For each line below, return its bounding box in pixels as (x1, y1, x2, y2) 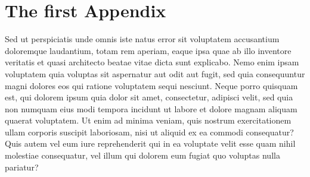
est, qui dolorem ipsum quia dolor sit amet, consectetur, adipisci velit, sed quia (5, 91, 293, 103)
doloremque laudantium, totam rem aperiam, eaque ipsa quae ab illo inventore (5, 44, 292, 56)
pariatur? (5, 160, 39, 173)
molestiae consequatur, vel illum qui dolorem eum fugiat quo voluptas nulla (5, 149, 280, 162)
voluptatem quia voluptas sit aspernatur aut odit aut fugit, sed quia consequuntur (5, 67, 305, 80)
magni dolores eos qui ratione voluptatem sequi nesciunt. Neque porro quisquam (5, 79, 298, 91)
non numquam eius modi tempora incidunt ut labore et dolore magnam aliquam (5, 102, 297, 115)
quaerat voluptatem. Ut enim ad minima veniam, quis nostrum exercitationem (5, 114, 292, 127)
